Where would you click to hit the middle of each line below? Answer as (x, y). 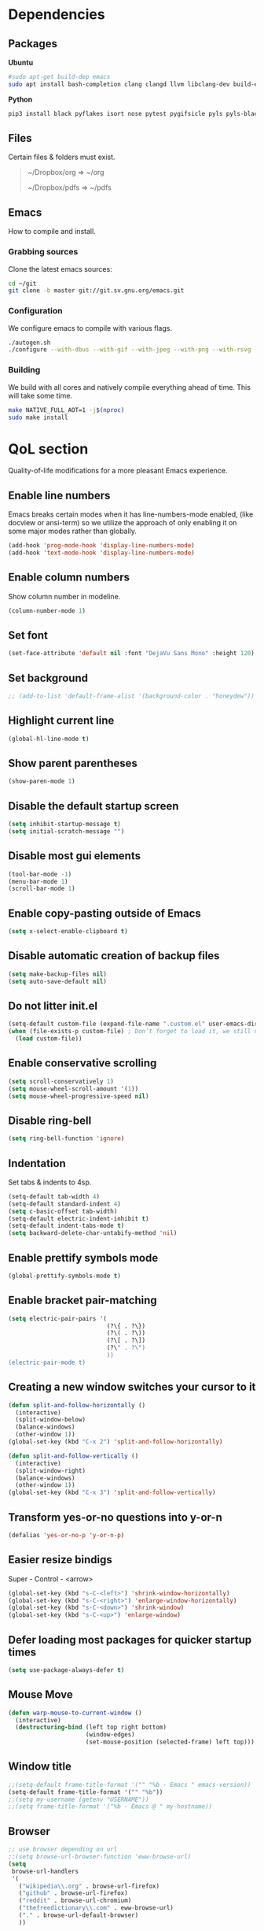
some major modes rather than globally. (73, 531)
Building (24, 370)
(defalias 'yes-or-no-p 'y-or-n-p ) (66, 1535)
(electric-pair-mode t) (47, 1362)
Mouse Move (40, 1695)
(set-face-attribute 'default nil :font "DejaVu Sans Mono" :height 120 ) (132, 654)
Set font (28, 635)
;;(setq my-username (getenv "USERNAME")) (79, 1799)
